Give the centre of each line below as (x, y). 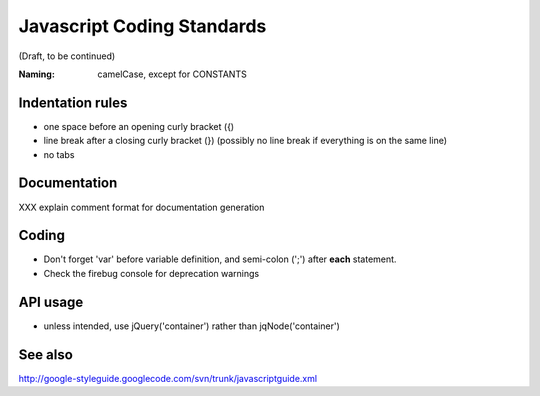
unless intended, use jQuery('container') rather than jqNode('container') (191, 326)
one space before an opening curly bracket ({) (139, 126)
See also (46, 354)
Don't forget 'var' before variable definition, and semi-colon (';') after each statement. (220, 259)
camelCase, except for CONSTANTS (172, 74)
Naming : (36, 74)
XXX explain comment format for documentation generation (141, 207)
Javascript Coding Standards (142, 26)
